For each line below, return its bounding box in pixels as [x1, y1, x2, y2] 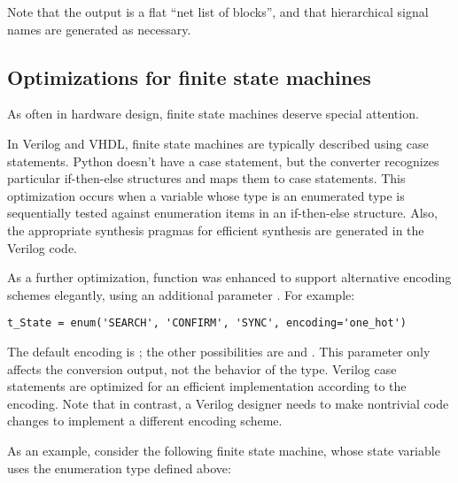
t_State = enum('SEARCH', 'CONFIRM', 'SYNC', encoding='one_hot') [7, 317, 408, 330]
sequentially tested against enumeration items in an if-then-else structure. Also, [7, 203, 438, 222]
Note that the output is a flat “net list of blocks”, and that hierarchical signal [7, 3, 429, 20]
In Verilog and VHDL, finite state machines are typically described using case [7, 134, 429, 152]
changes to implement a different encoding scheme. [7, 411, 283, 430]
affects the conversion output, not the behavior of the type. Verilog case [7, 359, 397, 378]
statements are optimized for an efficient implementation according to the [7, 377, 407, 395]
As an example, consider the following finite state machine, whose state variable [7, 441, 440, 459]
